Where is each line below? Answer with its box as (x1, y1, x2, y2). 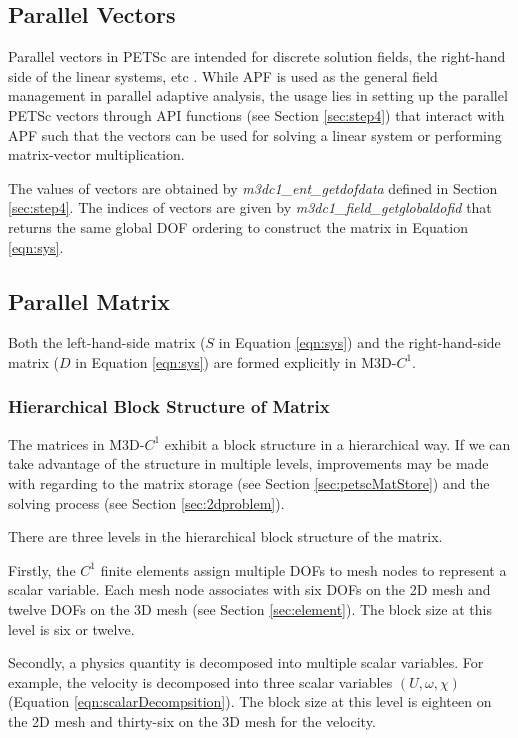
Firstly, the (8, 559, 76, 580)
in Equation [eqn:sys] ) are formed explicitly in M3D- (75, 351, 397, 372)
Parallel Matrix (8, 285, 170, 316)
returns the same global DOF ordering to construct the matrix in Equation (8, 216, 468, 237)
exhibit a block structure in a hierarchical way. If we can (164, 433, 511, 454)
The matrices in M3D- (8, 433, 145, 454)
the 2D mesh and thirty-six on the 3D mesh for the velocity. (8, 710, 376, 731)
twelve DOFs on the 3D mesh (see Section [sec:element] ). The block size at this (8, 598, 492, 619)
